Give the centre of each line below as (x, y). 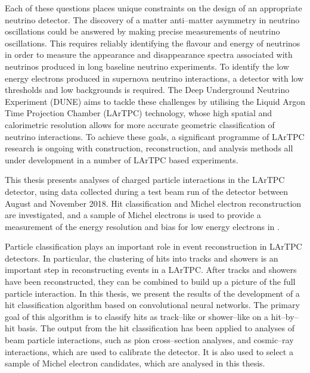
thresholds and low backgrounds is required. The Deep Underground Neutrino (147, 90)
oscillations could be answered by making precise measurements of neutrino (142, 31)
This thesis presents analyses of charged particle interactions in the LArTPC (145, 180)
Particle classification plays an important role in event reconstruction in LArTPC (154, 246)
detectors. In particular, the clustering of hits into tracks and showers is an (142, 258)
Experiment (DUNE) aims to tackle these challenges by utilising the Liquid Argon (155, 101)
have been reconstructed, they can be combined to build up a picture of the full (150, 282)
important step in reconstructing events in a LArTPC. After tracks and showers (151, 270)
